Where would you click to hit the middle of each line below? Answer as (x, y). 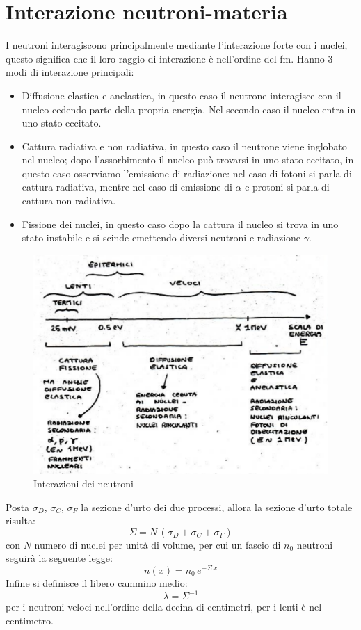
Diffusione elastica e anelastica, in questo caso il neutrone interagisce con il (182, 95)
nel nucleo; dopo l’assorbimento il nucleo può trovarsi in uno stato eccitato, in (188, 160)
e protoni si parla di (287, 187)
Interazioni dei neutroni (83, 483)
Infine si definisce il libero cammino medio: (97, 583)
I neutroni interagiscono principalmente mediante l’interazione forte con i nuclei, (177, 45)
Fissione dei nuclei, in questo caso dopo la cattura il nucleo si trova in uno (180, 224)
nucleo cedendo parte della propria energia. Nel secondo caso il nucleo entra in (189, 109)
